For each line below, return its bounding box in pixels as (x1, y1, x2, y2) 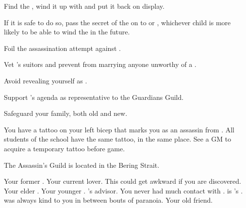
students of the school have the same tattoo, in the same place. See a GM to (4, 134, 231, 144)
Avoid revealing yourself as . (4, 75, 87, 85)
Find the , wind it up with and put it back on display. (4, 1, 164, 11)
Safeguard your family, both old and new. (4, 108, 128, 118)
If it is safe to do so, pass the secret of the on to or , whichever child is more (4, 17, 231, 27)
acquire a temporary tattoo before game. (4, 143, 125, 153)
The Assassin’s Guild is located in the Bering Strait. (4, 160, 160, 170)
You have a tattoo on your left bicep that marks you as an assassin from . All (4, 124, 235, 134)
